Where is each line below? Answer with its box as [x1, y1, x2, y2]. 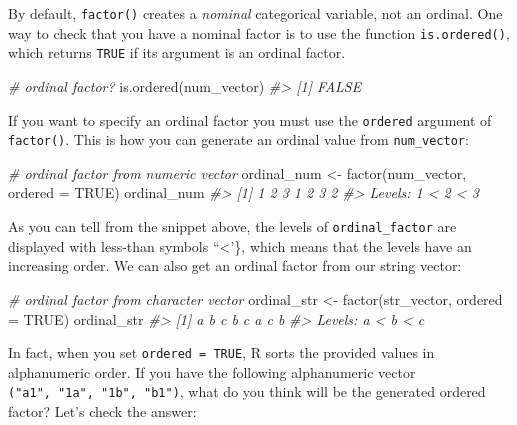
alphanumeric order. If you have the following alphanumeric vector [8, 361, 416, 382]
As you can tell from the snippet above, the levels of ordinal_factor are [8, 216, 457, 237]
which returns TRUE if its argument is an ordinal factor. [8, 42, 346, 63]
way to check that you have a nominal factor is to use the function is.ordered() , [8, 22, 510, 43]
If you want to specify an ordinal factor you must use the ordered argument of [8, 109, 492, 130]
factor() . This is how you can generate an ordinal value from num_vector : [8, 129, 469, 150]
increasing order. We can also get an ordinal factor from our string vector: [8, 255, 462, 276]
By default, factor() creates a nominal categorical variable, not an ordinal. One [8, 3, 503, 23]
